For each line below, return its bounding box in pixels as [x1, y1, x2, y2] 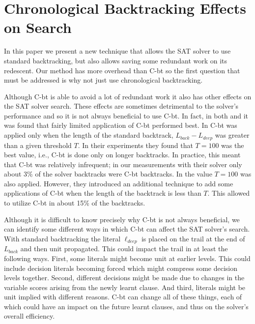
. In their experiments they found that [78, 140, 193, 150]
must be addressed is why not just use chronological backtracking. [4, 75, 203, 85]
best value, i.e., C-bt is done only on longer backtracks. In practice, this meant [4, 149, 241, 160]
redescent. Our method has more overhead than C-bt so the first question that [4, 65, 240, 75]
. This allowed [207, 188, 250, 198]
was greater [215, 130, 250, 140]
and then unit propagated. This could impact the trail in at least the [20, 243, 228, 254]
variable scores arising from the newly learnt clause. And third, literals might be [4, 282, 246, 292]
